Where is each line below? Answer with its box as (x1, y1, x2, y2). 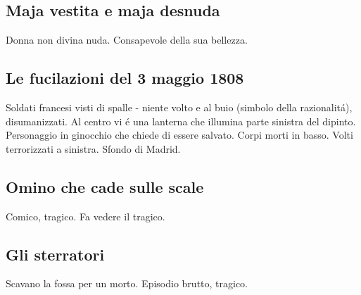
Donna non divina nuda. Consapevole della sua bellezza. (6, 32, 248, 47)
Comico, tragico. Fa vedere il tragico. (6, 208, 165, 223)
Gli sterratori (6, 243, 105, 265)
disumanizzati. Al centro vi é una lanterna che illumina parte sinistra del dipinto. (6, 113, 356, 128)
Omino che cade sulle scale (6, 175, 204, 197)
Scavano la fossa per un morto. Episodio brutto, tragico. (6, 276, 248, 291)
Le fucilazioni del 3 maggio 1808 (6, 67, 244, 89)
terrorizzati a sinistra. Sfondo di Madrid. (6, 141, 181, 156)
